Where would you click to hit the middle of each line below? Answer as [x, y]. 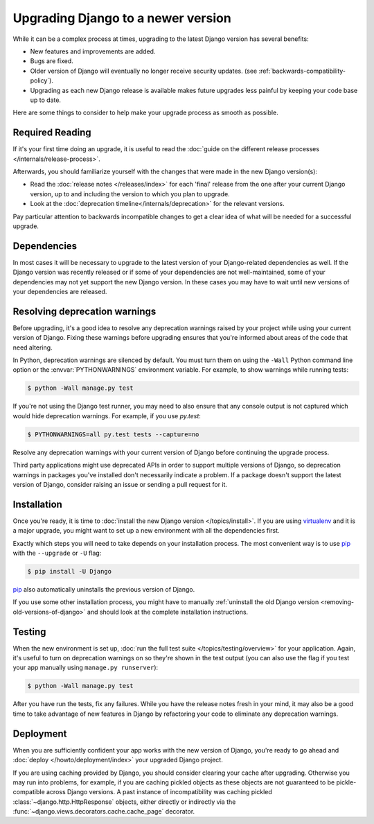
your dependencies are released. [60, 292]
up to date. [46, 100]
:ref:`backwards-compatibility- [302, 71]
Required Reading [52, 133]
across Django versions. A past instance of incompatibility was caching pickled [159, 792]
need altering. [33, 347]
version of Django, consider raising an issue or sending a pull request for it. [120, 484]
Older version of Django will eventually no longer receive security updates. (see [144, 71]
